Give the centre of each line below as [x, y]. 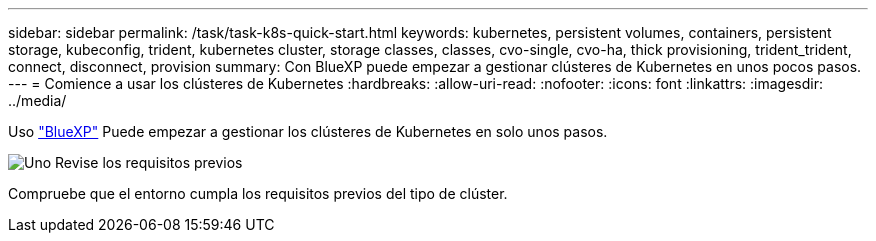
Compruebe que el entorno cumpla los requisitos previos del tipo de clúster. [258, 193]
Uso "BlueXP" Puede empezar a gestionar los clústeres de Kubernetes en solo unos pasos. [308, 131]
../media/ [37, 100]
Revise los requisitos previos [149, 162]
